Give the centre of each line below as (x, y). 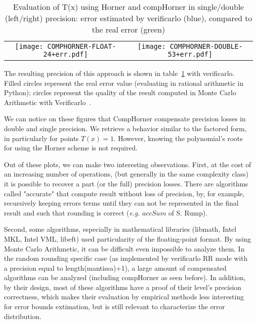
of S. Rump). (188, 212)
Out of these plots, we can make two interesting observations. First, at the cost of (128, 164)
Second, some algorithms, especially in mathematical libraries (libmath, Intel (120, 229)
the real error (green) (128, 29)
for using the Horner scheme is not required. (71, 148)
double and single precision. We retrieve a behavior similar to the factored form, (125, 128)
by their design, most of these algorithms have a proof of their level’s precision (123, 287)
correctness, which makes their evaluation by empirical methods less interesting (124, 297)
